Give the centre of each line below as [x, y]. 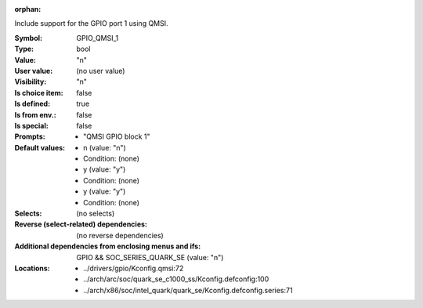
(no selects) [96, 214]
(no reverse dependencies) [120, 235]
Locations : [32, 268]
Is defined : [33, 104]
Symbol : [29, 38]
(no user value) [101, 71]
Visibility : [31, 82]
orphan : [28, 9]
